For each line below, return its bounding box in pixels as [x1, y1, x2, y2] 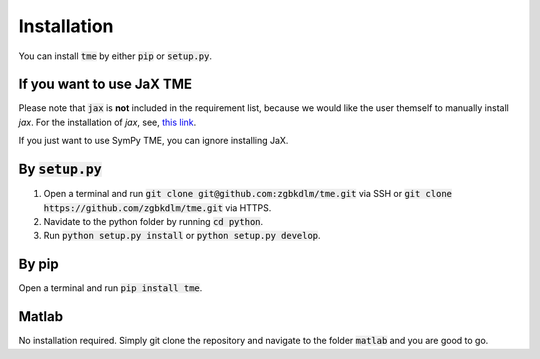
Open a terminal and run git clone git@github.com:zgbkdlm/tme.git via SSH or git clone [43, 188, 452, 200]
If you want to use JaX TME [18, 76, 193, 93]
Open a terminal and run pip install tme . [18, 282, 203, 294]
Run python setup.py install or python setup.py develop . [43, 230, 321, 242]
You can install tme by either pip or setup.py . [18, 50, 212, 62]
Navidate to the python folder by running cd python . [43, 215, 264, 227]
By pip [18, 256, 59, 273]
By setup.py [18, 161, 102, 178]
